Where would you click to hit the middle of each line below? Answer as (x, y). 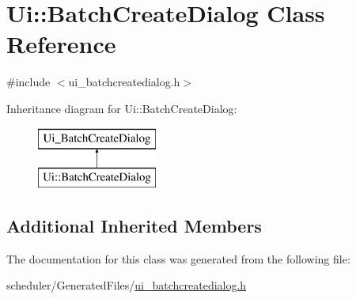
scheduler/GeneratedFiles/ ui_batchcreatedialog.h (127, 285)
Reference (61, 44)
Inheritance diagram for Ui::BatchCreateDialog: (122, 108)
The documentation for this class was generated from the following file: (178, 258)
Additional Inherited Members (134, 226)
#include (28, 82)
